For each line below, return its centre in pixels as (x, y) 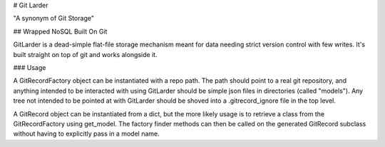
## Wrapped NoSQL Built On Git (60, 31)
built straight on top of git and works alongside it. (85, 54)
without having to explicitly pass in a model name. (86, 134)
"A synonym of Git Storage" (53, 19)
